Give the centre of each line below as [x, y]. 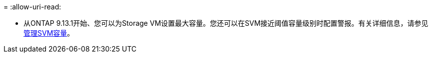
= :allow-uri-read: [32, 7]
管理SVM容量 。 [49, 33]
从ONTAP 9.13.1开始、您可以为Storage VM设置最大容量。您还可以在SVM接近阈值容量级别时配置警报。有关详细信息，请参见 [226, 23]
